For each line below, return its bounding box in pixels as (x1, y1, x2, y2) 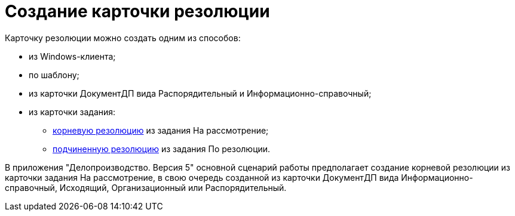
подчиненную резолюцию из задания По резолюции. (53, 143, 271, 154)
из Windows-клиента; (29, 51, 116, 61)
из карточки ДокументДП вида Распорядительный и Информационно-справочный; (29, 88, 372, 98)
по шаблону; (29, 69, 79, 80)
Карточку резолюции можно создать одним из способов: (5, 32, 241, 43)
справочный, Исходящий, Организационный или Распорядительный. (5, 182, 287, 193)
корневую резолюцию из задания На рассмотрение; (53, 125, 269, 135)
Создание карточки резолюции (5, 1, 270, 21)
